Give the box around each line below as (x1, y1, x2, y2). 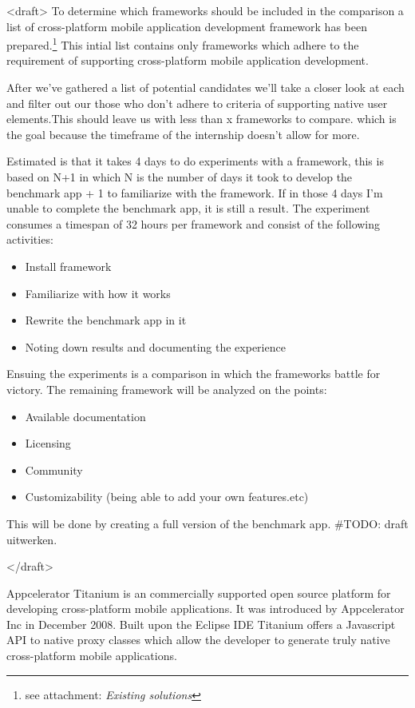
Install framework (25, 257, 112, 274)
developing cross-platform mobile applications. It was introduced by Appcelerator (6, 600, 405, 617)
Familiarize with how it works (25, 284, 171, 301)
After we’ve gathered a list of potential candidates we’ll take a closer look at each (6, 79, 405, 96)
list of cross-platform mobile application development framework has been (6, 18, 367, 34)
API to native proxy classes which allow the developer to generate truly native (6, 631, 390, 648)
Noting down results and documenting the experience (25, 338, 286, 355)
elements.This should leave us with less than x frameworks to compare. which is (6, 110, 397, 127)
